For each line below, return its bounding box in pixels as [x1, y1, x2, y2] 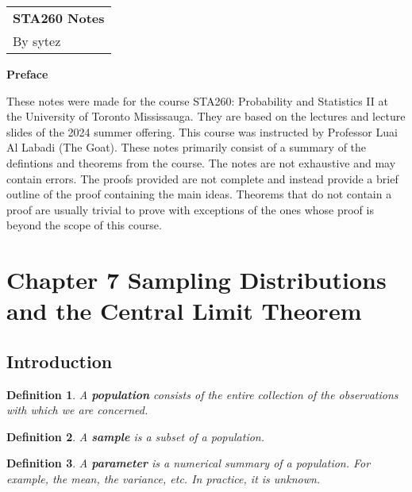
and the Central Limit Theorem [6, 294, 362, 327]
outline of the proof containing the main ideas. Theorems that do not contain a [6, 186, 392, 202]
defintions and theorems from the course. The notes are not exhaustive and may [6, 154, 396, 171]
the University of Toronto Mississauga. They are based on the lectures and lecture [6, 108, 406, 125]
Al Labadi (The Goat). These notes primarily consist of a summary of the [6, 139, 367, 156]
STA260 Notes [13, 9, 105, 27]
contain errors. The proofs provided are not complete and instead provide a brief [6, 170, 399, 186]
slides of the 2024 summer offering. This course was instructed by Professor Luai [6, 123, 398, 140]
